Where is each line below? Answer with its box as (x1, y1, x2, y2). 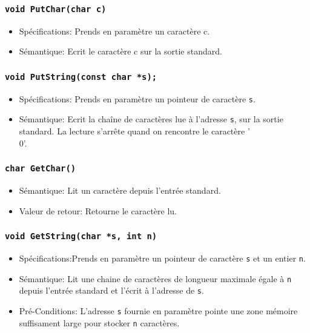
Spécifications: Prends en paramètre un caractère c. (19, 24, 210, 37)
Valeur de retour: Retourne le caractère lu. (19, 204, 177, 217)
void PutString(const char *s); (5, 71, 157, 82)
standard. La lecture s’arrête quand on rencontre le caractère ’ (19, 125, 250, 137)
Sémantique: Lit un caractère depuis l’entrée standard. (19, 184, 221, 197)
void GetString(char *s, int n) (5, 231, 157, 242)
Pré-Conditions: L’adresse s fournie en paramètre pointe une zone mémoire (19, 304, 298, 317)
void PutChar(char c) (5, 4, 107, 14)
